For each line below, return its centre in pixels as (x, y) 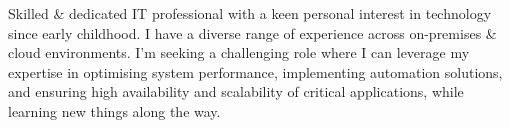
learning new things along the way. (114, 110)
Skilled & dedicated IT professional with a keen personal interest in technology (250, 13)
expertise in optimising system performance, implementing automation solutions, (255, 71)
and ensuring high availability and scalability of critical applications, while (236, 91)
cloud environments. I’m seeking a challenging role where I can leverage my (239, 52)
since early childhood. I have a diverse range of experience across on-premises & (252, 32)
